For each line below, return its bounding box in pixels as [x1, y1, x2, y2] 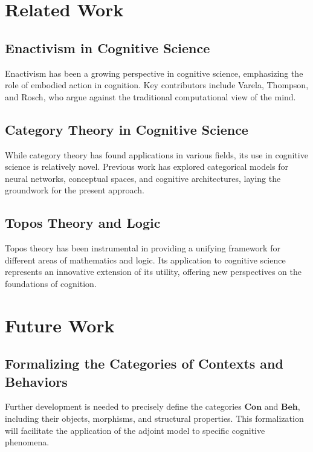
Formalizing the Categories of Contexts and [5, 354, 283, 373]
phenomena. [5, 436, 50, 448]
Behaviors [5, 372, 68, 390]
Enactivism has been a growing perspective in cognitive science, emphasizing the [5, 66, 303, 79]
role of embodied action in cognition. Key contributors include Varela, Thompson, [5, 79, 309, 91]
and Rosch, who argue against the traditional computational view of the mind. [5, 90, 296, 103]
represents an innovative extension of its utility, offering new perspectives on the [5, 265, 302, 278]
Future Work [5, 312, 115, 337]
